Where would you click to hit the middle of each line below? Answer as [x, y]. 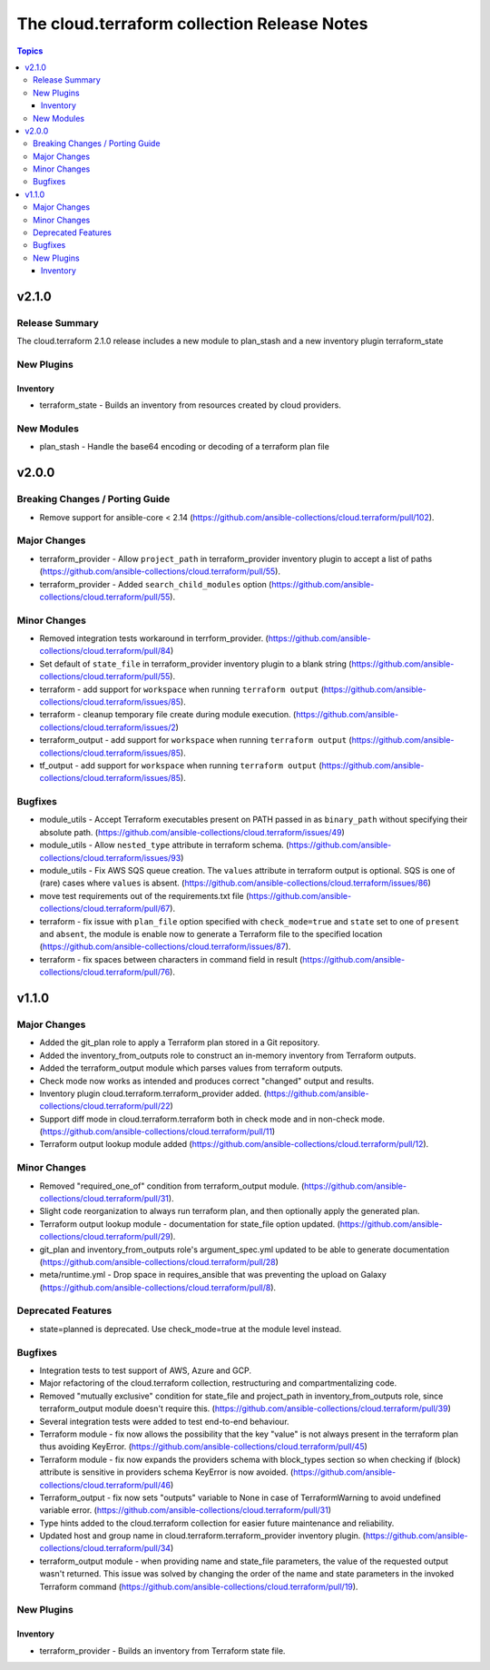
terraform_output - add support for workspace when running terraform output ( [196, 740]
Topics [30, 51]
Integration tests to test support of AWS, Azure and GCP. [145, 1370]
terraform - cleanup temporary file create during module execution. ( [168, 715]
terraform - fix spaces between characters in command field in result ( [171, 959]
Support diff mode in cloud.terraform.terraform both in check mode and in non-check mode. [212, 1119]
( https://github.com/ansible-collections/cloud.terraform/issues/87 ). [165, 947]
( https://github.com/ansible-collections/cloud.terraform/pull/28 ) [159, 1261]
